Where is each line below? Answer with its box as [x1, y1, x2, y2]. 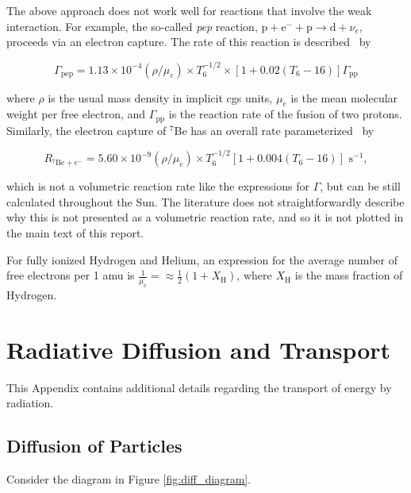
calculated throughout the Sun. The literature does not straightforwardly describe [6, 193, 405, 210]
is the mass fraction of [294, 267, 403, 283]
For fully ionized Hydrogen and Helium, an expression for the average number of [6, 251, 398, 268]
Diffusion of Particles [6, 433, 182, 458]
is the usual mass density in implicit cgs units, [48, 89, 273, 106]
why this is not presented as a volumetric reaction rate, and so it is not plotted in [6, 209, 404, 225]
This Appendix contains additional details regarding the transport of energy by [6, 379, 392, 395]
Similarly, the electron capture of [6, 121, 167, 138]
